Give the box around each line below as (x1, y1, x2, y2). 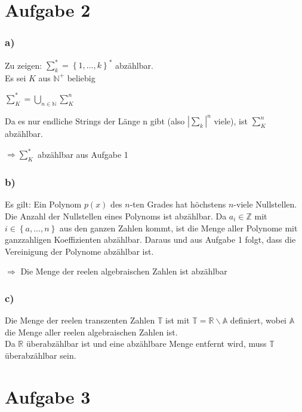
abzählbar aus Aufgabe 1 (37, 148, 128, 160)
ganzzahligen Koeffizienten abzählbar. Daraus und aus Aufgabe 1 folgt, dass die (5, 233, 296, 246)
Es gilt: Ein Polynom (5, 198, 82, 210)
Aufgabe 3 (5, 384, 91, 408)
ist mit (165, 314, 190, 326)
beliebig (67, 71, 95, 84)
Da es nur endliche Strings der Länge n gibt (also (5, 114, 185, 127)
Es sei (5, 71, 26, 84)
